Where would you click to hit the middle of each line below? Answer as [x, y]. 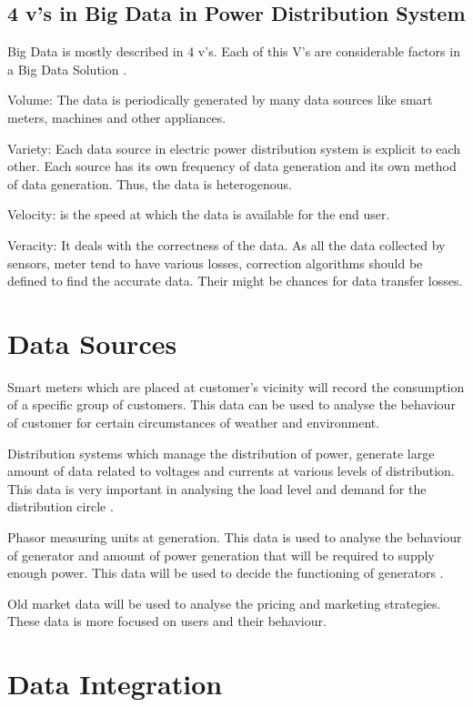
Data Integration [115, 684]
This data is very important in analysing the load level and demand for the [217, 488]
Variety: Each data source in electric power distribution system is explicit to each [234, 148]
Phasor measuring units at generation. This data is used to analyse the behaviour [235, 537]
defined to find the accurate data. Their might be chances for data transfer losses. [235, 281]
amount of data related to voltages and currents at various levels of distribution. [231, 471]
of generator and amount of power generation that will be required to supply [221, 555]
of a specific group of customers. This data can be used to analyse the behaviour [231, 404]
